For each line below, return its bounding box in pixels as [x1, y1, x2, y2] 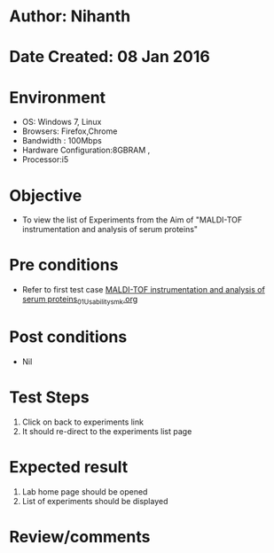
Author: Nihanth [9, 6, 131, 27]
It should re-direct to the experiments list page [21, 425, 192, 436]
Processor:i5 [21, 154, 69, 165]
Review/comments [9, 526, 151, 547]
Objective [9, 185, 82, 206]
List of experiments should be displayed [21, 495, 168, 506]
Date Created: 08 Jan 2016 [9, 47, 210, 67]
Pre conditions [9, 255, 119, 276]
